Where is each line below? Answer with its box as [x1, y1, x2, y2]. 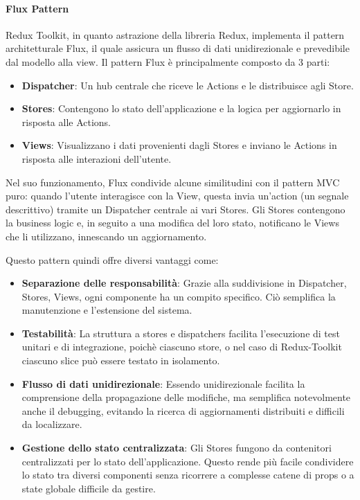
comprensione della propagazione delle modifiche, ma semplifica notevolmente [21, 390, 351, 404]
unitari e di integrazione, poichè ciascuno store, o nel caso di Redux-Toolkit [21, 339, 342, 354]
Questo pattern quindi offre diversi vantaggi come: [6, 252, 219, 267]
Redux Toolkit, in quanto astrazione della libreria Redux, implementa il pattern [6, 27, 345, 42]
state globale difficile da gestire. [21, 481, 156, 495]
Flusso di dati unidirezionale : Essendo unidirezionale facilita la [21, 376, 305, 391]
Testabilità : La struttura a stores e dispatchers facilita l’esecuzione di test [21, 325, 340, 340]
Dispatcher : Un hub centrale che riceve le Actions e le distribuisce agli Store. [21, 78, 354, 92]
